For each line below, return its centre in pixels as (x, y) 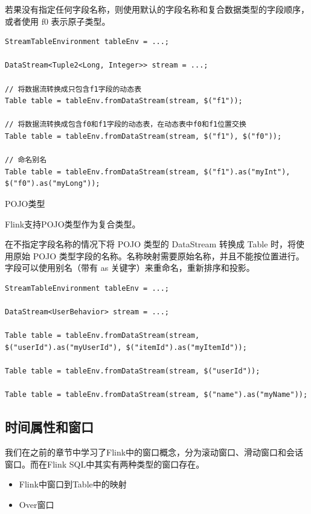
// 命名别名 (26, 160)
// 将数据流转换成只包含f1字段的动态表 (73, 89)
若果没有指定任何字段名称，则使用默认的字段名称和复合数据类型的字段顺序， (157, 9)
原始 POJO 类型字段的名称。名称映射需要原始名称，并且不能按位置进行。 (159, 255)
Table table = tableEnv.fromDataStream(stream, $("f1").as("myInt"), (148, 172)
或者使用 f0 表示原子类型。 (58, 21)
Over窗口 (37, 504)
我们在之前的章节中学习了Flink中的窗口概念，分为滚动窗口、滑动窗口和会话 (154, 452)
